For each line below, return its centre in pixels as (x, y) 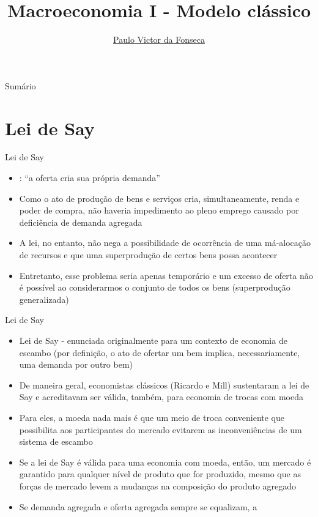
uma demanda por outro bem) (76, 364)
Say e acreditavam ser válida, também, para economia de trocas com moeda (161, 397)
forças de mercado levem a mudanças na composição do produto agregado (158, 485)
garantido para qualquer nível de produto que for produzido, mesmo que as (160, 474)
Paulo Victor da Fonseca (159, 39)
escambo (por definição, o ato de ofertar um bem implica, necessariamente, (160, 352)
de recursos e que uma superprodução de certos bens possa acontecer (148, 255)
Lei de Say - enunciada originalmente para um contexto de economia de (153, 340)
